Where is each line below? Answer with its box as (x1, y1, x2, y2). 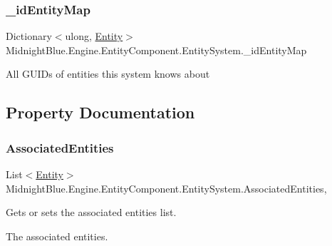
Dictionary (6, 29, 52, 43)
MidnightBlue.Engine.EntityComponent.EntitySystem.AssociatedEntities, (6, 180, 327, 195)
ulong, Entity (65, 29, 123, 43)
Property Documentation (6, 101, 195, 123)
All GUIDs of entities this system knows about (6, 66, 210, 81)
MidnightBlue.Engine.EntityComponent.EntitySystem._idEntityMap (6, 42, 307, 57)
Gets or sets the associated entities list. (6, 205, 177, 220)
